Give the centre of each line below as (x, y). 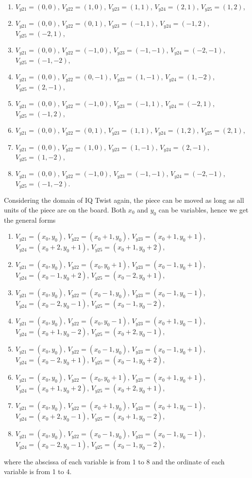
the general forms (30, 220)
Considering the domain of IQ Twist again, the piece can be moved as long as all (124, 200)
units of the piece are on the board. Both (65, 209)
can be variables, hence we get (203, 209)
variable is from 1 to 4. (38, 471)
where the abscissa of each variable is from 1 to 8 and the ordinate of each (114, 462)
